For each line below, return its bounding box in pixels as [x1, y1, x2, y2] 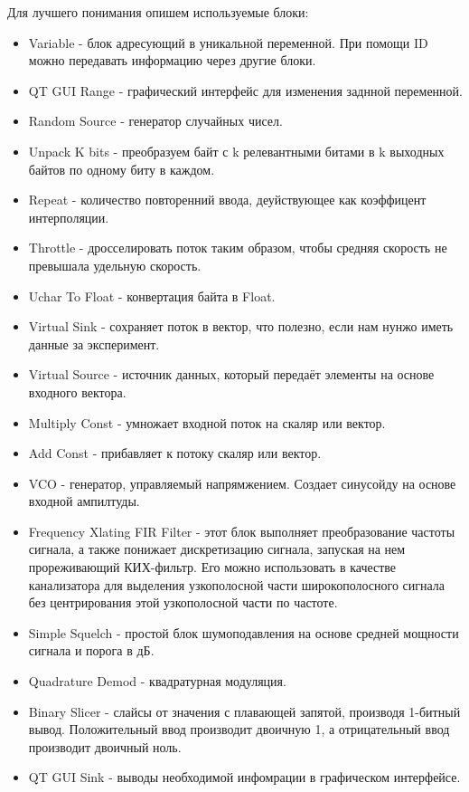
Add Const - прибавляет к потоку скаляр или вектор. [28, 444, 322, 463]
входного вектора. [28, 382, 127, 401]
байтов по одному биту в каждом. [28, 159, 215, 178]
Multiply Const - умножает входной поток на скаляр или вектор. [28, 413, 386, 432]
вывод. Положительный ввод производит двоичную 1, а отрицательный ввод [28, 720, 450, 739]
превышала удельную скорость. [28, 255, 202, 274]
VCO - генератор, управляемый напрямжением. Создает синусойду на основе [28, 473, 456, 492]
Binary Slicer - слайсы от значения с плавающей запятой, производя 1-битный [28, 701, 461, 720]
